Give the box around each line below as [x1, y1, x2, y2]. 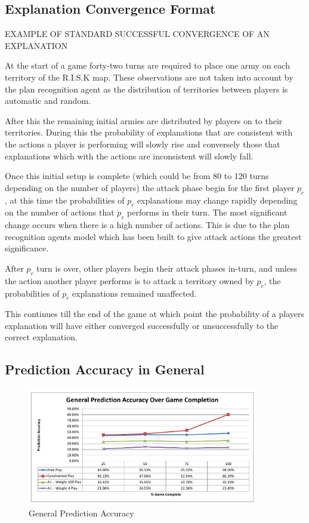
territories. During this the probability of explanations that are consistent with [5, 126, 293, 139]
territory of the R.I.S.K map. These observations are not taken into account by [5, 70, 293, 83]
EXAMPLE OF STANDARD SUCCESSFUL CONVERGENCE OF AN [5, 27, 270, 40]
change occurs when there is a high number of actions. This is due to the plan [5, 219, 290, 231]
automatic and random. [5, 94, 91, 107]
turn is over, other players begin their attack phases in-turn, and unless [36, 261, 298, 274]
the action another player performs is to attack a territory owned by [5, 274, 254, 287]
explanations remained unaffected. [72, 287, 197, 299]
